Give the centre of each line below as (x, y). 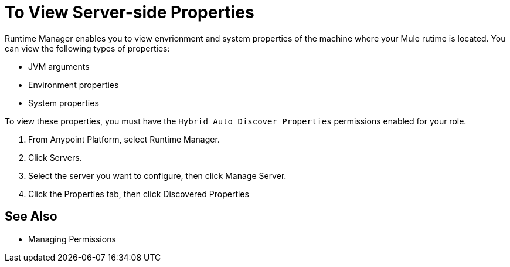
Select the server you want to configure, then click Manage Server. (157, 175)
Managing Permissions (72, 239)
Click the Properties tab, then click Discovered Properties (139, 194)
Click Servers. (55, 157)
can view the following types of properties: (87, 48)
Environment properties (74, 85)
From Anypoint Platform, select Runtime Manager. (124, 139)
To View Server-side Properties (130, 12)
